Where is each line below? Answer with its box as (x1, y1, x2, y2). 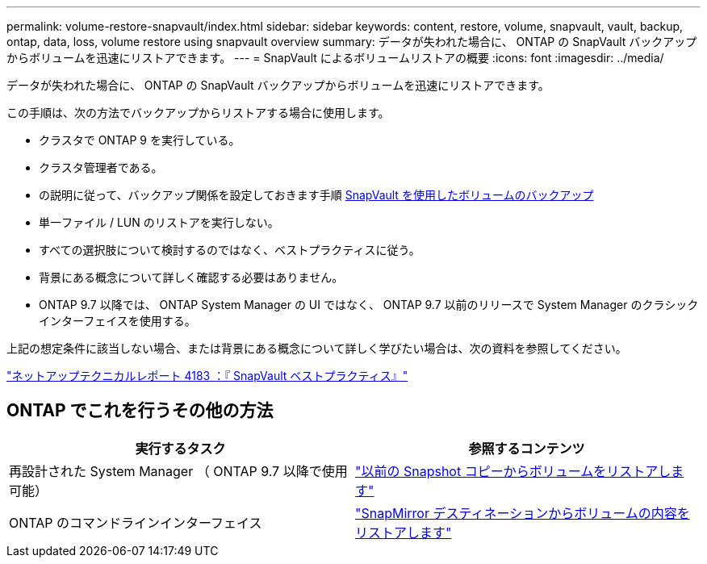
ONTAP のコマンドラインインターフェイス (9, 514, 262, 531)
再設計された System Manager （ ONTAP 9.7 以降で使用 (9, 462, 348, 479)
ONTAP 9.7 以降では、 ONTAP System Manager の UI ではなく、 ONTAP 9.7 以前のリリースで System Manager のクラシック (39, 298, 699, 311)
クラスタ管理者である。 (39, 161, 163, 174)
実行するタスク (135, 440, 226, 457)
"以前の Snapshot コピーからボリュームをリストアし (355, 462, 671, 479)
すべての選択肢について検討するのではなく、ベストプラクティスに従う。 (39, 243, 420, 257)
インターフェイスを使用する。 (39, 314, 196, 328)
